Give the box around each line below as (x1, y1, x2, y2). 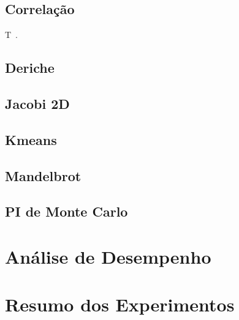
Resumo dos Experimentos (5, 292, 235, 317)
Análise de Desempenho (5, 244, 211, 269)
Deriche (5, 58, 55, 77)
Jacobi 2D (5, 94, 70, 113)
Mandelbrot (5, 166, 82, 185)
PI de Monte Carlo (5, 202, 128, 221)
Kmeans (5, 130, 57, 149)
